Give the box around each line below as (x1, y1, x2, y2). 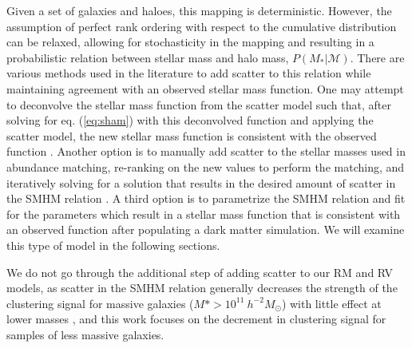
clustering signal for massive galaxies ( (6, 295, 194, 311)
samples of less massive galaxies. (6, 326, 164, 342)
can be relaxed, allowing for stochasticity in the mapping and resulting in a (6, 34, 374, 50)
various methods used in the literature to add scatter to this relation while (6, 65, 371, 81)
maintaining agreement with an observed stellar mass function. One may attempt (6, 80, 404, 97)
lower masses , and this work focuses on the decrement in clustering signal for (6, 310, 386, 327)
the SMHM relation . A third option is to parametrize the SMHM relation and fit (6, 190, 406, 207)
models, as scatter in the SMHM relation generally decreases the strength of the (6, 279, 398, 296)
